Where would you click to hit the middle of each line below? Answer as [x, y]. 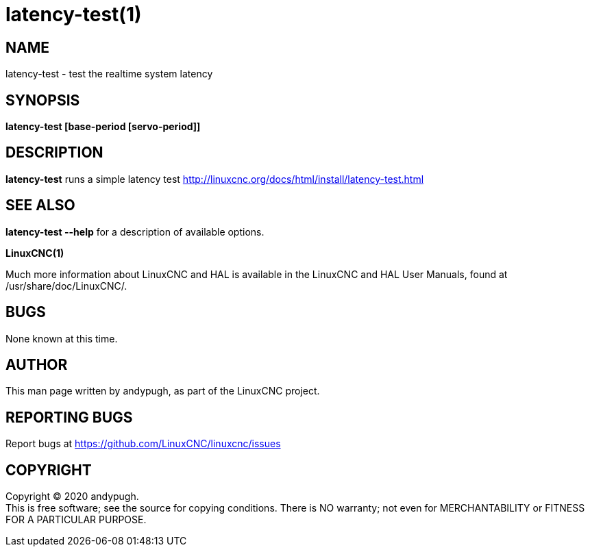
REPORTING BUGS [69, 417]
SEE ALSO [40, 205]
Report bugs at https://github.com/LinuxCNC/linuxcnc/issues [143, 444]
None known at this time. [62, 338]
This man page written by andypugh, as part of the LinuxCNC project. [163, 391]
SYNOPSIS [43, 100]
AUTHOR [37, 364]
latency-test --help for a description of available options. [135, 231]
